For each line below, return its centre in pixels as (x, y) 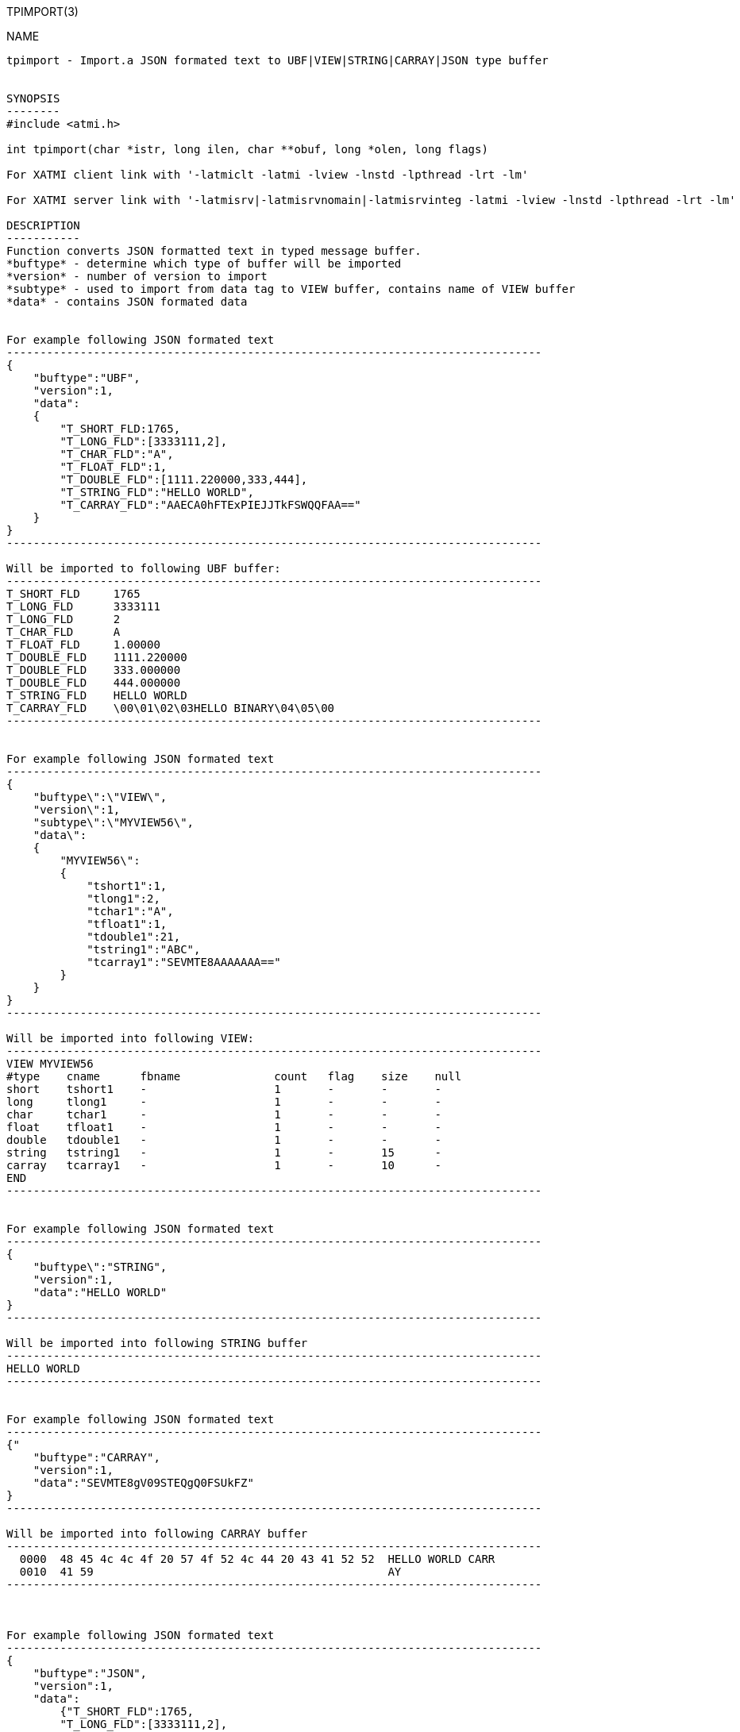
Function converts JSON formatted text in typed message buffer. (214, 251)
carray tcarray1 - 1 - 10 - (224, 1165)
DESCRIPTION (43, 225)
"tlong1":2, (123, 899)
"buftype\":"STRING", (100, 1267)
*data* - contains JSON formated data (127, 302)
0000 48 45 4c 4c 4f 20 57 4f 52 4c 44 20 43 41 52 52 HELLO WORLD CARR (257, 1559)
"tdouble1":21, (134, 937)
